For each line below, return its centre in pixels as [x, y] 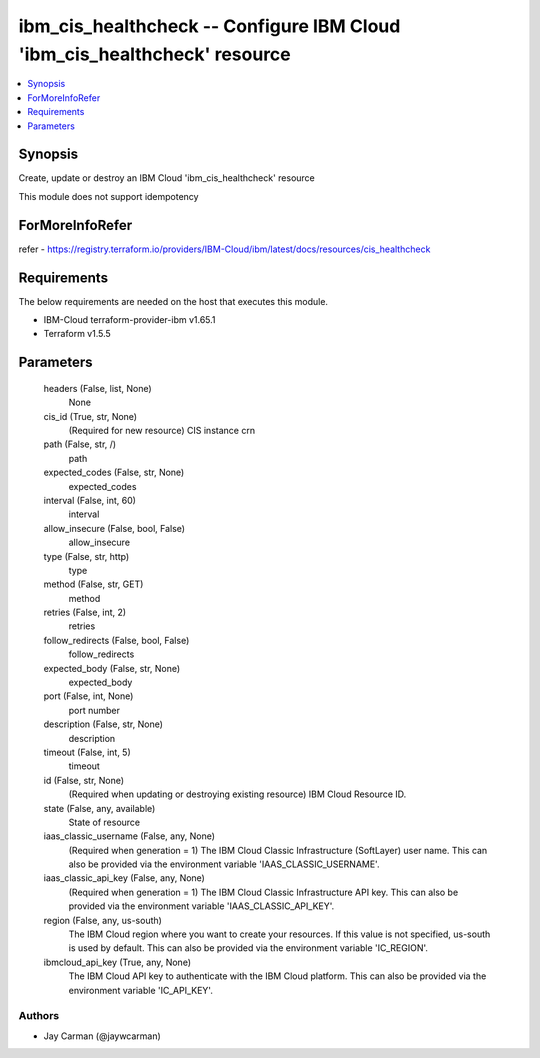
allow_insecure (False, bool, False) [114, 528]
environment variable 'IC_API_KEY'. [141, 990]
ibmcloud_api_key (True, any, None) [117, 962]
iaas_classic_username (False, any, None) [129, 836]
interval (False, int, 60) [90, 500]
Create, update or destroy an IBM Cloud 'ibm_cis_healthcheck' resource [166, 178]
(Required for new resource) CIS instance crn [161, 430]
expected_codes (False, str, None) [114, 472]
